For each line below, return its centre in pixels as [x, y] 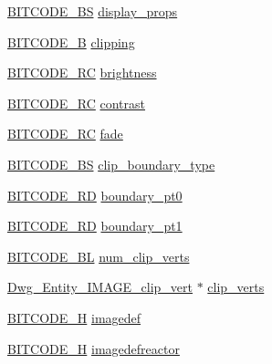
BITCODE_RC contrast [77, 103]
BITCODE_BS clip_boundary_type [111, 164]
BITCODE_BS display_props [93, 11]
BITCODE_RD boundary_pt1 [95, 226]
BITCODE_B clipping [71, 42]
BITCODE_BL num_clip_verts [99, 256]
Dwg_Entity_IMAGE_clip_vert [100, 287]
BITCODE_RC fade [65, 134]
